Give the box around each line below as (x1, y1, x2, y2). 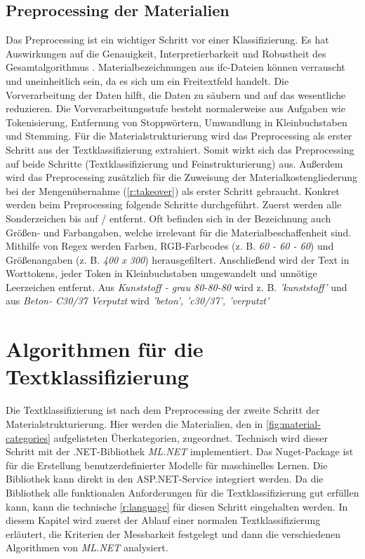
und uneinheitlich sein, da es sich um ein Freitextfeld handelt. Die (6, 73, 289, 88)
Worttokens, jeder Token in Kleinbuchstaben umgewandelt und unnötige (6, 266, 317, 281)
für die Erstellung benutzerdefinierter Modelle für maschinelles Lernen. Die (6, 457, 328, 472)
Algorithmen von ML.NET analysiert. (6, 540, 168, 555)
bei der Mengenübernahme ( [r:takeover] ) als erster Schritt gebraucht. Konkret (6, 183, 340, 198)
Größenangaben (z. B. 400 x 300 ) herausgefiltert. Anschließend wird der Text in (6, 252, 350, 267)
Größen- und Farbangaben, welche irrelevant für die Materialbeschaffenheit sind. (6, 224, 352, 239)
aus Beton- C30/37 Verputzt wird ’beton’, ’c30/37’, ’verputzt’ (6, 293, 270, 308)
